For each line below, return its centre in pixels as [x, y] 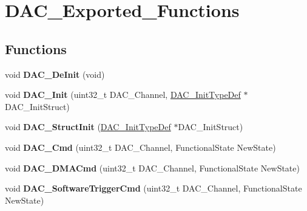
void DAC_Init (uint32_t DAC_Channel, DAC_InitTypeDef [123, 95]
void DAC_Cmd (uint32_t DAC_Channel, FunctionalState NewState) [140, 147]
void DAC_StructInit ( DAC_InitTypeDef [88, 127]
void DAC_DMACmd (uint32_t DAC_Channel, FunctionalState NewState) [152, 168]
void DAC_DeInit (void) [55, 74]
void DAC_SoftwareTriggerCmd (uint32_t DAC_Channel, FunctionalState [153, 188]
